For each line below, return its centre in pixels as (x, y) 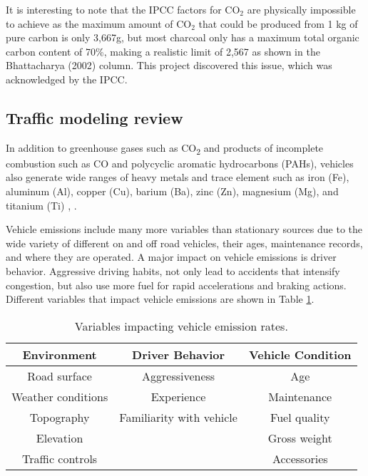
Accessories (300, 458)
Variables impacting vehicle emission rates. (181, 326)
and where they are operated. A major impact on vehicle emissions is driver (171, 257)
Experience (178, 396)
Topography (60, 417)
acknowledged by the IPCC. (67, 79)
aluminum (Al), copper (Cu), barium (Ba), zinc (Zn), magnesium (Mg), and (172, 191)
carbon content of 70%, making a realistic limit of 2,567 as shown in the (163, 51)
